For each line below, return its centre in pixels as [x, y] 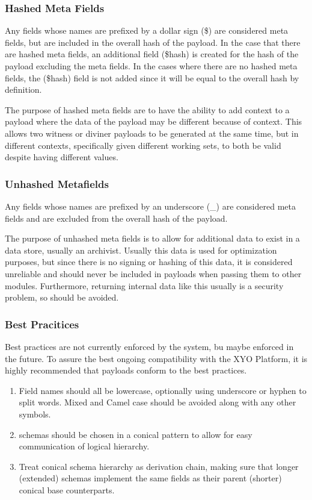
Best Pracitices [42, 324]
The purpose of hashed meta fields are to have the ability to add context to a [147, 109]
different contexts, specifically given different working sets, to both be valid [143, 145]
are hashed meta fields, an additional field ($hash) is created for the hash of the [152, 54]
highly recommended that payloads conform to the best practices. [126, 370]
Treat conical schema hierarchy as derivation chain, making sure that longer [159, 466]
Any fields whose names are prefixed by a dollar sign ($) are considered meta [147, 30]
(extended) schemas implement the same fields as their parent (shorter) [150, 478]
